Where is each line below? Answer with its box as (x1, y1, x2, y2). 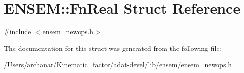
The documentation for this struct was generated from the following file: (4, 43, 221, 53)
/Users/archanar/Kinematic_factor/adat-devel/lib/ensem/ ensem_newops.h (4, 59, 232, 70)
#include (4, 26, 31, 37)
